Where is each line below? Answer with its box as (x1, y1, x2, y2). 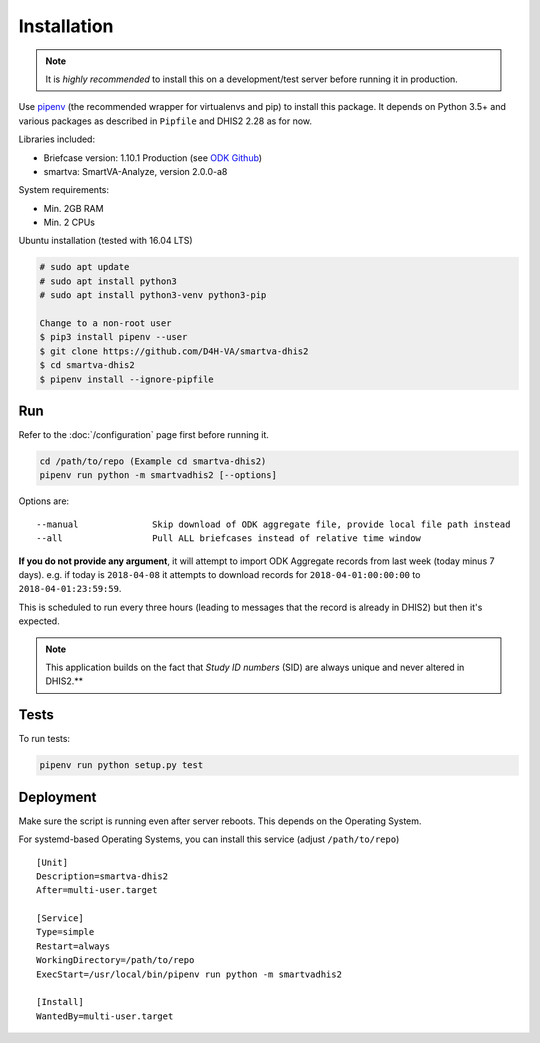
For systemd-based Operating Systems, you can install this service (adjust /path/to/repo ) (18, 833, 400, 845)
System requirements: (18, 184, 110, 196)
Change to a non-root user (39, 318, 172, 329)
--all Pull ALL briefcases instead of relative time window (36, 533, 422, 544)
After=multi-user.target (36, 885, 158, 896)
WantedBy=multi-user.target (36, 1010, 174, 1022)
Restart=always (36, 940, 111, 952)
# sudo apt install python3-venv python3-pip (39, 290, 267, 301)
